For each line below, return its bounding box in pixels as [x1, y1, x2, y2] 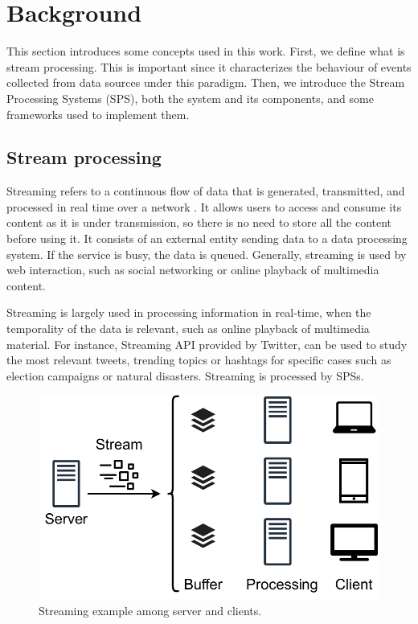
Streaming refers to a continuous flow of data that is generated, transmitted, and [6, 183, 405, 199]
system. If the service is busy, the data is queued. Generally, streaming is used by [6, 245, 407, 262]
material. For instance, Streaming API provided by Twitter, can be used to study [6, 335, 408, 352]
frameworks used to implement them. [6, 105, 190, 122]
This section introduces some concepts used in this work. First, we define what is [6, 43, 405, 60]
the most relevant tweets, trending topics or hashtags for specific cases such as [6, 351, 391, 368]
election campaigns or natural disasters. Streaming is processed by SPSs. [6, 367, 364, 384]
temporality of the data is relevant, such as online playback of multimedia [6, 320, 370, 337]
